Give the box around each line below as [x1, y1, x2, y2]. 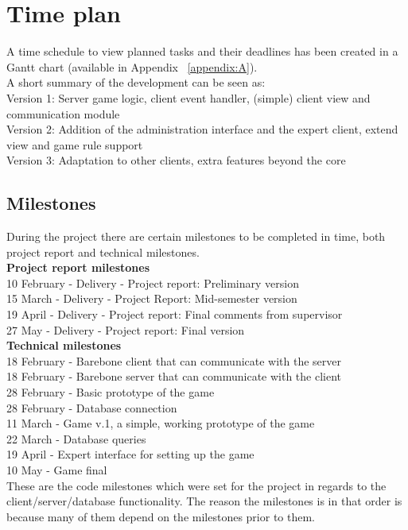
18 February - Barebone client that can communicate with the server [6, 352, 342, 369]
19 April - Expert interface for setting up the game [6, 446, 255, 462]
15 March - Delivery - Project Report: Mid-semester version [6, 290, 297, 307]
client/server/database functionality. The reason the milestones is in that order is [6, 493, 402, 509]
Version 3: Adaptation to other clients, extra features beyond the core [6, 152, 346, 168]
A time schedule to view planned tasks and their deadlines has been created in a [6, 43, 398, 60]
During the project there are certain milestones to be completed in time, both [6, 228, 386, 245]
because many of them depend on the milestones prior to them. [6, 508, 316, 524]
